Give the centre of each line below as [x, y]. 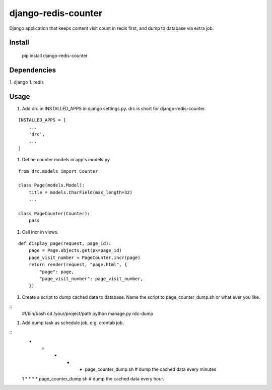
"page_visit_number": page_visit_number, [91, 279]
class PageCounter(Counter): [54, 213]
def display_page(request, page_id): [65, 244]
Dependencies [33, 70]
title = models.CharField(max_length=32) [81, 192]
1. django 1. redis [26, 82]
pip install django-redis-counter [55, 55]
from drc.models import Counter [58, 171]
